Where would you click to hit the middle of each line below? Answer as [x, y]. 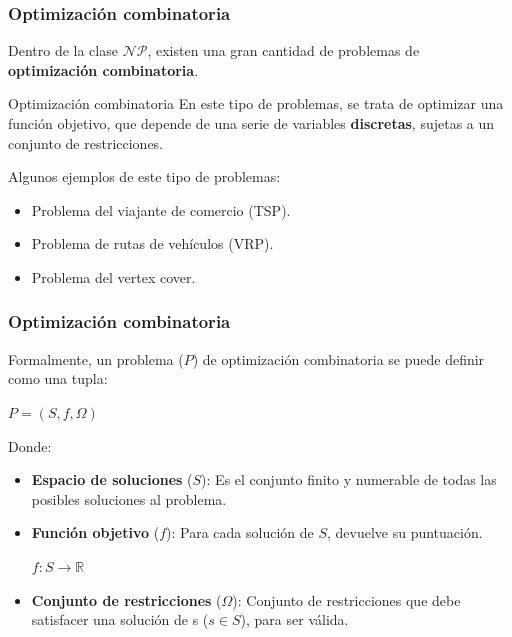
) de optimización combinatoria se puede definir [338, 358]
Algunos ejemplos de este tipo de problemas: [144, 176]
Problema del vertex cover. [113, 276]
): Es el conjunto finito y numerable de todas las [349, 479]
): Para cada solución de [240, 532]
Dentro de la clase [63, 50]
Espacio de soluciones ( [112, 479]
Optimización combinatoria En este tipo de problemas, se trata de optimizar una [256, 103]
